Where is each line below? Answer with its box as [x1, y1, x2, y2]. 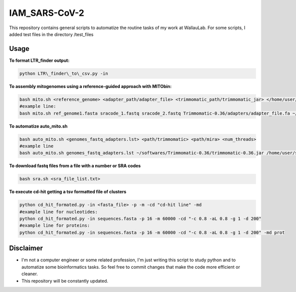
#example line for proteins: [19, 223, 90, 228]
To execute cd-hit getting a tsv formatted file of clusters [9, 189, 127, 195]
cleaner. [21, 271, 38, 277]
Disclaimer [9, 244, 43, 252]
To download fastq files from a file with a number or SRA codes [9, 163, 141, 169]
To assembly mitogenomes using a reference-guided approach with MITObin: [9, 83, 172, 89]
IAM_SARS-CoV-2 [9, 7, 84, 18]
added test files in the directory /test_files [9, 31, 94, 37]
